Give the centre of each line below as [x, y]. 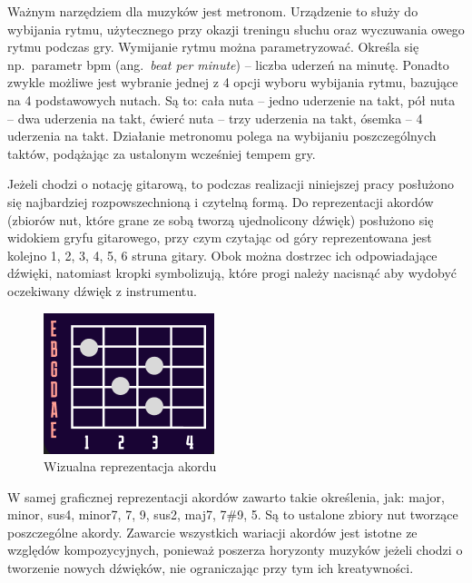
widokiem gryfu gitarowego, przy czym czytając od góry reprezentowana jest [220, 237]
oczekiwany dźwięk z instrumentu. [102, 290]
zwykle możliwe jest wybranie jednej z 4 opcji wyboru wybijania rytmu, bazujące [233, 82]
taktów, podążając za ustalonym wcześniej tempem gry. [162, 153]
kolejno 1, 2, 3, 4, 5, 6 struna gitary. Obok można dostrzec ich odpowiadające [222, 255]
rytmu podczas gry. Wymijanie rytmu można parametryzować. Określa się [213, 47]
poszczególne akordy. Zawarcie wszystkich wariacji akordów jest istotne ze [212, 532]
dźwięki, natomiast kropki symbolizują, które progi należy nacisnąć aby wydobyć [232, 273]
